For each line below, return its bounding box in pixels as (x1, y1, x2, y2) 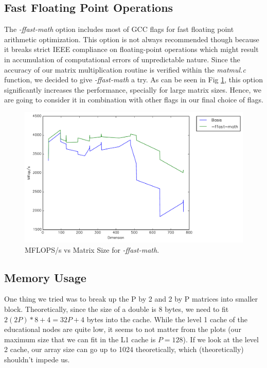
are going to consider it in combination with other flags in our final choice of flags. (4, 94, 264, 105)
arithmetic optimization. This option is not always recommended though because (4, 33, 259, 44)
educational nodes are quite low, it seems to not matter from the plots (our (4, 324, 241, 335)
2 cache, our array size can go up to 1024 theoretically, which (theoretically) (4, 344, 244, 355)
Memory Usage (4, 269, 86, 285)
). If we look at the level (183, 334, 259, 344)
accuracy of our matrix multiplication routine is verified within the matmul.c (4, 64, 246, 75)
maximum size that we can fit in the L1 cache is (4, 334, 156, 344)
